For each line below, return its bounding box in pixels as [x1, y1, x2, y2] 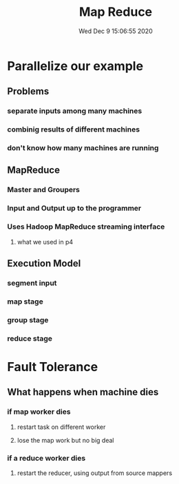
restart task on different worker [17, 423, 106, 431]
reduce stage [7, 333, 53, 343]
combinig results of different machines [7, 125, 140, 134]
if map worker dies [7, 407, 71, 417]
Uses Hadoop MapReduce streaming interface [7, 222, 165, 231]
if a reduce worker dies [7, 453, 86, 463]
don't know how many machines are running [7, 143, 159, 153]
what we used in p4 [17, 238, 74, 246]
